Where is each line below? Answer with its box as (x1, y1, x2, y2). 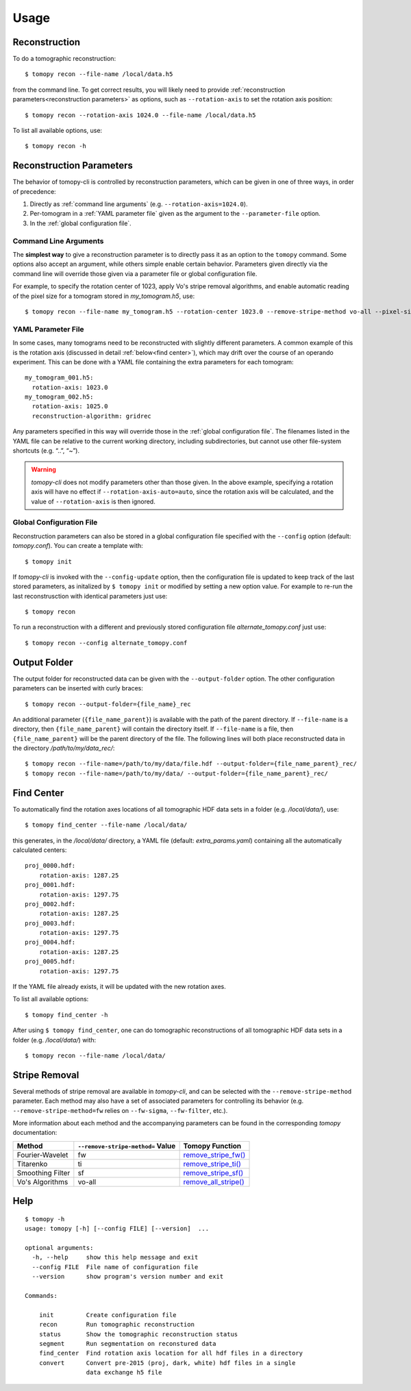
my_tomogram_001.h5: (25, 374, 94, 381)
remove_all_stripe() (183, 1177, 245, 1186)
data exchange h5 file (86, 1368, 162, 1377)
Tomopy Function (183, 1141, 242, 1151)
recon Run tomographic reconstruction (38, 1320, 195, 1329)
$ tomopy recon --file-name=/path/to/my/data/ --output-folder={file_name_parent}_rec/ (25, 769, 329, 777)
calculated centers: (12, 846, 67, 854)
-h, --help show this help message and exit (32, 1253, 199, 1262)
